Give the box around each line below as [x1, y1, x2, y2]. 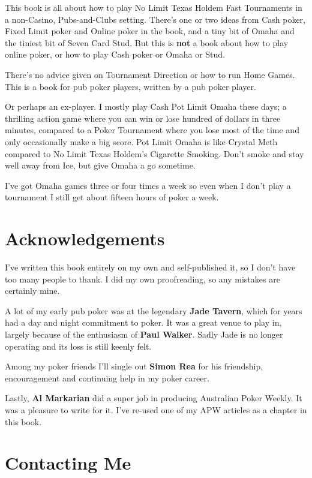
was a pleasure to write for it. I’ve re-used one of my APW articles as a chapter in [5, 403, 307, 416]
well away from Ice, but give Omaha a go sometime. [5, 159, 196, 172]
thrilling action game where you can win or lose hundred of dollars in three [5, 112, 281, 124]
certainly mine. [5, 284, 60, 297]
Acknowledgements [5, 226, 165, 251]
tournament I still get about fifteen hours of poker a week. [5, 191, 219, 203]
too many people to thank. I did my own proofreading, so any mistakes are [5, 272, 280, 285]
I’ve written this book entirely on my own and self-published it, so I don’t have [5, 261, 296, 273]
